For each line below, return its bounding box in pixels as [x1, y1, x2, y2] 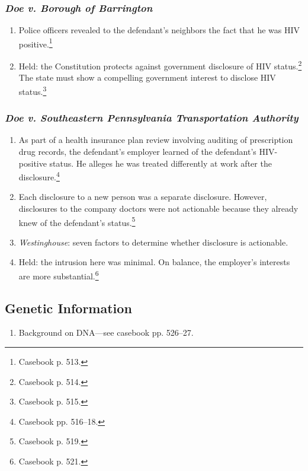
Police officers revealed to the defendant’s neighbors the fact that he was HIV [18, 24, 300, 36]
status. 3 [18, 83, 47, 97]
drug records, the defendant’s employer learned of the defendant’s [18, 145, 256, 157]
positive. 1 [18, 36, 53, 50]
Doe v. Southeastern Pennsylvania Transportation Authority [5, 110, 299, 125]
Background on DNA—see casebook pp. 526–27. [18, 326, 194, 339]
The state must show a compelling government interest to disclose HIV [18, 71, 276, 84]
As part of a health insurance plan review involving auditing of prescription [18, 133, 293, 146]
